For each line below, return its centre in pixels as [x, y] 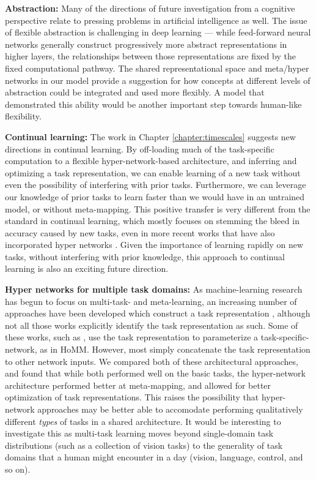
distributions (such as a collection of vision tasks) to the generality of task [144, 445]
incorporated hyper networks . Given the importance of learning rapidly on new [154, 245]
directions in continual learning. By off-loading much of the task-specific [140, 148]
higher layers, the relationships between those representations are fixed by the [150, 56]
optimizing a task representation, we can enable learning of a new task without [153, 172]
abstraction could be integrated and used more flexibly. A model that [135, 92]
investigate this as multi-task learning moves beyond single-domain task [139, 433]
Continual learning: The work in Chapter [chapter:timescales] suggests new [150, 136]
